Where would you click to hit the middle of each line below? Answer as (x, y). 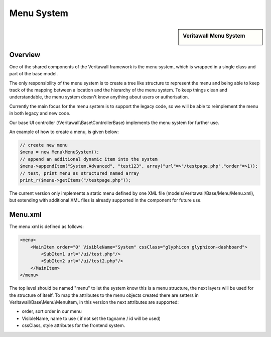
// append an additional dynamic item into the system (89, 159)
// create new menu (44, 145)
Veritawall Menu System (214, 36)
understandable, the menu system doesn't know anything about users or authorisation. (99, 97)
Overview (25, 54)
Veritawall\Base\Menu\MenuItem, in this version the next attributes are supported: (94, 302)
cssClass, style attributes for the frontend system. (74, 325)
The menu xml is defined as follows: (46, 227)
